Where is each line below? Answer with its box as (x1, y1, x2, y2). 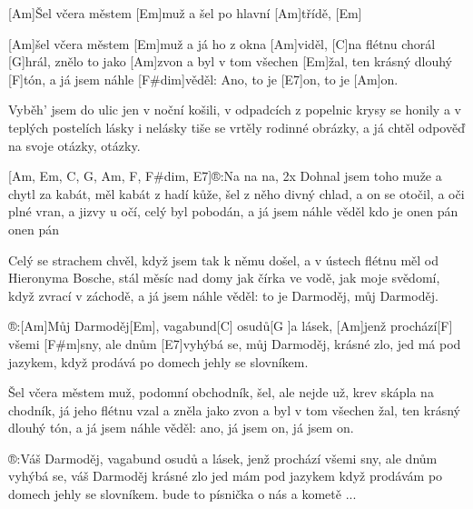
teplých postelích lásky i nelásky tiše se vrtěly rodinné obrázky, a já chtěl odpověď (8, 117, 465, 136)
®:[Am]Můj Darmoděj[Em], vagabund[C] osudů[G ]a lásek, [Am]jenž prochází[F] (8, 316, 453, 335)
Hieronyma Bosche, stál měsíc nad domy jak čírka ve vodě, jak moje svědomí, (8, 268, 440, 287)
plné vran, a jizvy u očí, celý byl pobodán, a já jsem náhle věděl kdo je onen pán (8, 202, 458, 221)
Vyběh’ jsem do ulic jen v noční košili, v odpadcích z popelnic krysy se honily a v (8, 100, 461, 119)
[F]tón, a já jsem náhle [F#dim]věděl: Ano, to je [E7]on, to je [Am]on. (8, 69, 399, 88)
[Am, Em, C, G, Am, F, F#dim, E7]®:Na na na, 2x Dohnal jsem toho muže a (8, 166, 442, 185)
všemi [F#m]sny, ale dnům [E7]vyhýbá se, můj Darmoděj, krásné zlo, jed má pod (8, 334, 461, 353)
